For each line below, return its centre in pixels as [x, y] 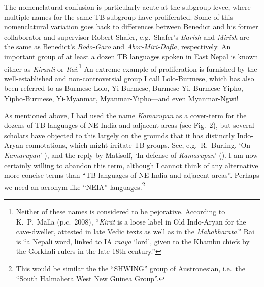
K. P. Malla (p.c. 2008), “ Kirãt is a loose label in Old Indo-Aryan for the [131, 221]
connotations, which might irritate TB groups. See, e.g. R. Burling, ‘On [138, 145]
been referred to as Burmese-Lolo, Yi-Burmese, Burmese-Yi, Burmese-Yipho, [124, 88]
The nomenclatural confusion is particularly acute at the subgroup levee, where [127, 7]
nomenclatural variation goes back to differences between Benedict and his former [131, 27]
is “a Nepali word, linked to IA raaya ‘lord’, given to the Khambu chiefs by [133, 241]
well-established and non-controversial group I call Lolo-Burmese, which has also [129, 78]
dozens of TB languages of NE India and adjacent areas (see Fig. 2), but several [129, 125]
